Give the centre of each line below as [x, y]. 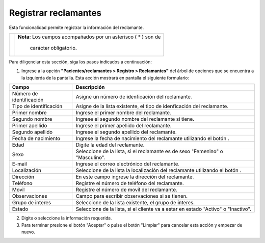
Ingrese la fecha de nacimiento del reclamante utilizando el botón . [153, 138]
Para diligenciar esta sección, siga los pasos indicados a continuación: [80, 62]
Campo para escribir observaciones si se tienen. [132, 196]
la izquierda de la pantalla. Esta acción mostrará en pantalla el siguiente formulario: [105, 78]
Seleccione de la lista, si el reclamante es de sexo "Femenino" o [149, 151]
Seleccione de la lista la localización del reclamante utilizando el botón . [159, 170]
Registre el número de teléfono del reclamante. [130, 183]
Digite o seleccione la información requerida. [67, 218]
